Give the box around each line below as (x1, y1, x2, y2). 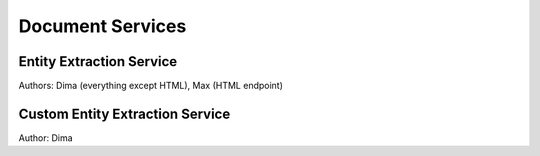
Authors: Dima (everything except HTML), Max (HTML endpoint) (18, 80, 284, 92)
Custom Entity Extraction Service (18, 105, 231, 122)
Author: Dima (18, 131, 74, 144)
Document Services (18, 15, 187, 37)
